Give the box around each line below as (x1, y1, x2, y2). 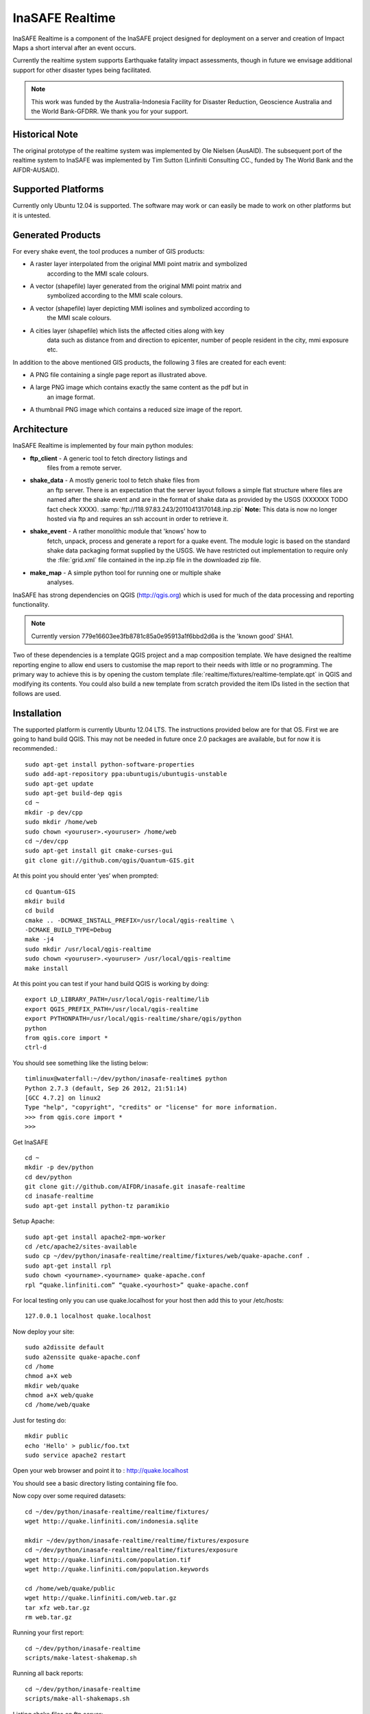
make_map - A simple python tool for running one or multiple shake (29, 568, 221, 577)
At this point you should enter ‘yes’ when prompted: (12, 871, 159, 880)
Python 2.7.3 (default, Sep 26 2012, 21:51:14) (25, 1084, 188, 1092)
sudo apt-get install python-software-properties (25, 760, 195, 768)
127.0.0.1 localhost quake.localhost (25, 1312, 152, 1320)
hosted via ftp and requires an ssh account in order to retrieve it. (47, 514, 229, 522)
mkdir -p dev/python (25, 1163, 94, 1172)
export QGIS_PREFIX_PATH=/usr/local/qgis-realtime (25, 1005, 199, 1013)
